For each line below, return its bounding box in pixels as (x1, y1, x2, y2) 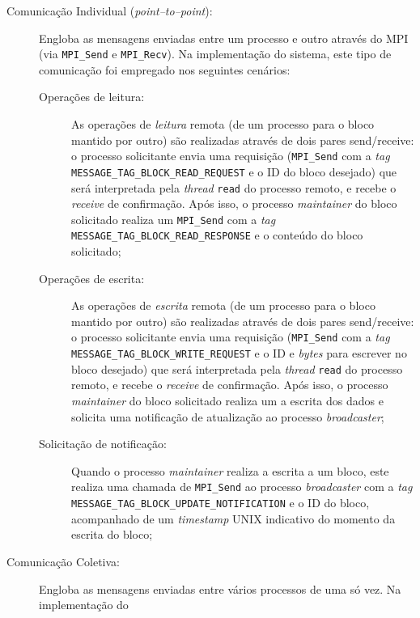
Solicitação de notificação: (39, 435, 167, 452)
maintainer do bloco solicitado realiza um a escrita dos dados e (71, 392, 384, 409)
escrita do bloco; (71, 526, 153, 543)
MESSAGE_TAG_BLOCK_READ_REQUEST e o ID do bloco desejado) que (71, 163, 397, 180)
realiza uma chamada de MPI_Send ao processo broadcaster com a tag (71, 478, 413, 495)
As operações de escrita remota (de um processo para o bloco (71, 297, 375, 314)
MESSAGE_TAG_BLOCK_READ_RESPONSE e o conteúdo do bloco (71, 226, 363, 243)
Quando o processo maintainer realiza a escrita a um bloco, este (71, 462, 389, 479)
